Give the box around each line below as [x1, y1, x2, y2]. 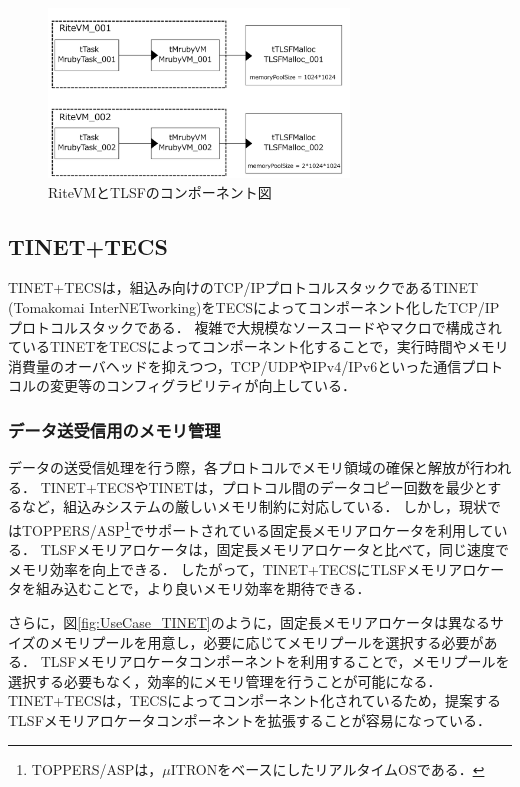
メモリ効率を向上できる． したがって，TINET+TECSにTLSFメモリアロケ [8, 558, 491, 579]
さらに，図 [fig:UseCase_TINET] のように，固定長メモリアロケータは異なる [8, 612, 490, 633]
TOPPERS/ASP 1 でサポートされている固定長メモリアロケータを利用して [21, 517, 494, 540]
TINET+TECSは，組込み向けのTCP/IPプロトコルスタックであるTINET [8, 277, 479, 298]
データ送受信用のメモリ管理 [8, 417, 221, 442]
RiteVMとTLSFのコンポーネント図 [48, 181, 272, 202]
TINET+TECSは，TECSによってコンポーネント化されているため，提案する [8, 690, 502, 711]
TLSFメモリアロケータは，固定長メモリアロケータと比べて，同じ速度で [40, 539, 509, 560]
